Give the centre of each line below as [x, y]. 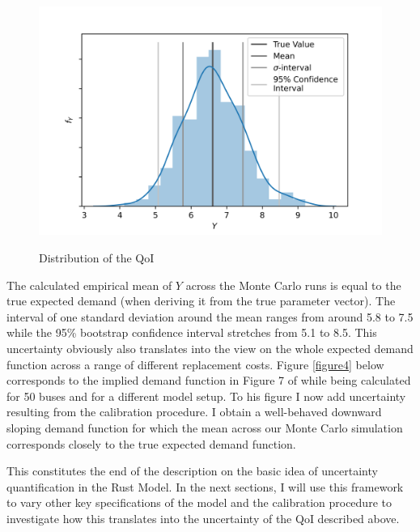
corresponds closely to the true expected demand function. [151, 443]
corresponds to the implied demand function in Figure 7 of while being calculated [209, 380]
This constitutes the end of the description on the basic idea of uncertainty [192, 471]
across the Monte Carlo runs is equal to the [293, 285]
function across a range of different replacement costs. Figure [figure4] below [195, 364]
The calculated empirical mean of [89, 285]
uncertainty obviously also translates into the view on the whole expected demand [210, 348]
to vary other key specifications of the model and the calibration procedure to [199, 502]
